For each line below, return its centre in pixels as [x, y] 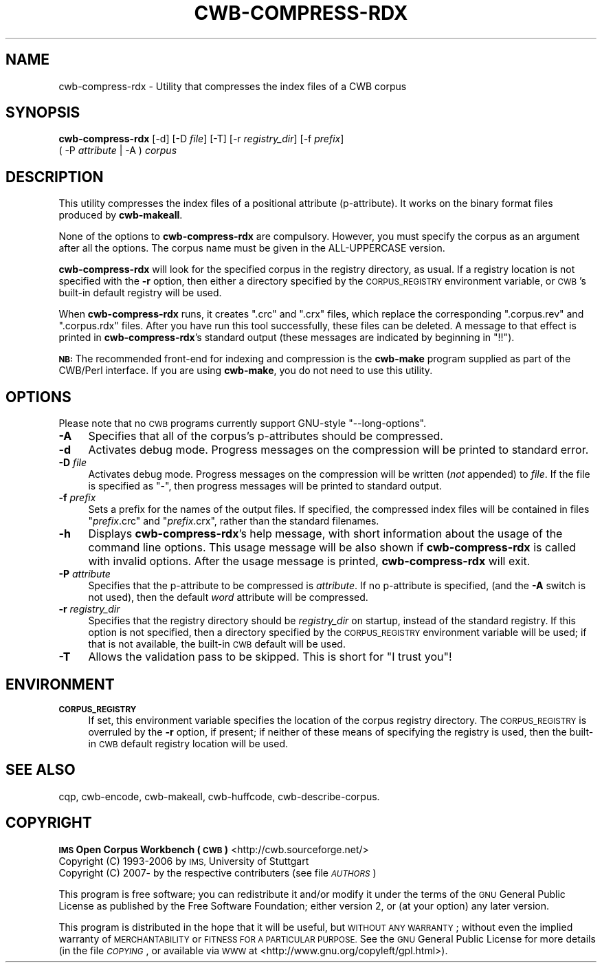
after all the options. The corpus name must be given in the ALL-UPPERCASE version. [252, 248]
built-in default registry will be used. [140, 293]
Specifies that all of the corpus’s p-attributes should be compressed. [266, 436]
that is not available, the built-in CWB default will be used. [217, 644]
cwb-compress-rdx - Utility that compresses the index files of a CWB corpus [233, 86]
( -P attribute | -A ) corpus [118, 151]
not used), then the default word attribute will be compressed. [228, 597]
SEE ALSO [41, 770]
